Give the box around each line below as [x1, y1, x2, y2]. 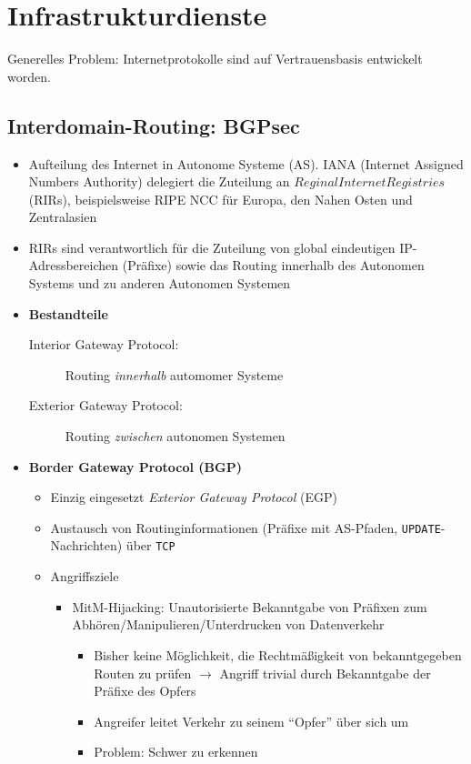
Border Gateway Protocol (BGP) [28, 457, 242, 476]
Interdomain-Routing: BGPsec [7, 111, 300, 139]
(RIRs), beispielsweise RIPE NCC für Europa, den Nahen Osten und [28, 189, 413, 208]
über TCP [125, 536, 175, 555]
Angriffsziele [50, 567, 119, 586]
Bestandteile [28, 304, 108, 323]
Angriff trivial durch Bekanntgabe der [219, 663, 431, 682]
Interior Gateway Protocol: [28, 335, 179, 354]
